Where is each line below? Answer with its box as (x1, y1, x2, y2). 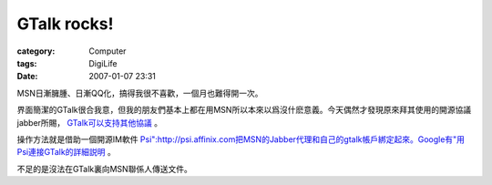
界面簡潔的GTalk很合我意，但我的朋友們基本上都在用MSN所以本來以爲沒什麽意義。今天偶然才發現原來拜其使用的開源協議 (16, 105, 472, 116)
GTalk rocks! (16, 14, 114, 34)
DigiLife (88, 57, 118, 68)
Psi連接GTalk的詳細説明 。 (16, 147, 116, 158)
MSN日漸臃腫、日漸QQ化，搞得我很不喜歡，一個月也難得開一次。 (16, 87, 263, 98)
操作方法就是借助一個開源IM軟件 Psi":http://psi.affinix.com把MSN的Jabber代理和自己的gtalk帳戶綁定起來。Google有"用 (16, 133, 465, 145)
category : (16, 46, 56, 57)
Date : (16, 71, 38, 82)
